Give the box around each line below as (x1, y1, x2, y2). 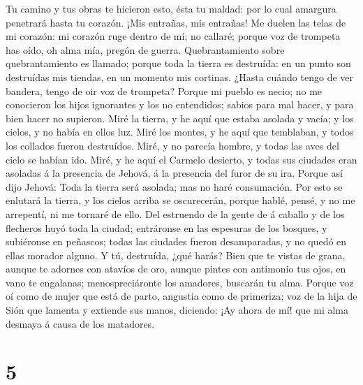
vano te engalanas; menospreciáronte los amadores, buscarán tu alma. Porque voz (6, 275, 354, 289)
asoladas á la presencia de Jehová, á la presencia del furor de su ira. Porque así (6, 166, 343, 180)
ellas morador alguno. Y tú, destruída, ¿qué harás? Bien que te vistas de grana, (6, 247, 346, 262)
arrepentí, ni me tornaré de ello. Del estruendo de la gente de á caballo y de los (6, 206, 345, 221)
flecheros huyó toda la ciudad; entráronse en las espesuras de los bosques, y (6, 220, 327, 235)
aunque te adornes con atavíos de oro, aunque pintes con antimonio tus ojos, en (6, 261, 346, 276)
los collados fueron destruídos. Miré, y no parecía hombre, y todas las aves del (6, 138, 339, 152)
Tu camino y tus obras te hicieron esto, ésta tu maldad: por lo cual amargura (6, 1, 336, 15)
